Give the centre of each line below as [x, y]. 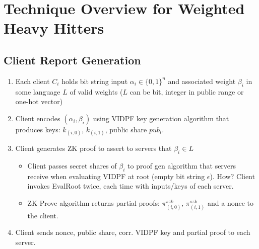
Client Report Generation [72, 60]
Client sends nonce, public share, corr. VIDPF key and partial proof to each [133, 232]
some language [38, 91]
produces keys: [38, 129]
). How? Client [232, 176]
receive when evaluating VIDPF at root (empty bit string [116, 176]
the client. [43, 215]
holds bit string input [95, 81]
